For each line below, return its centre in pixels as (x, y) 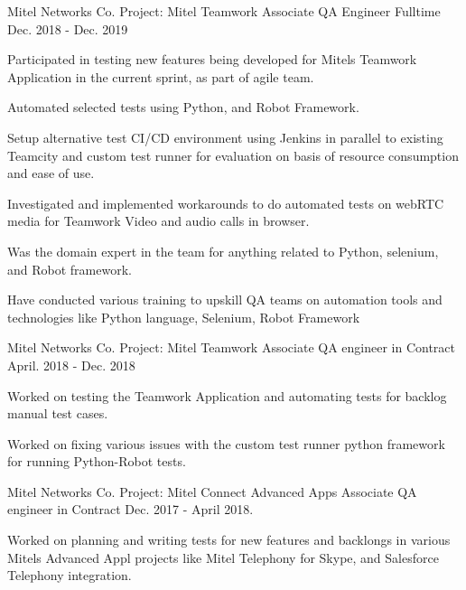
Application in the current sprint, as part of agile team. (161, 76)
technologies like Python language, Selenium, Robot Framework (184, 317)
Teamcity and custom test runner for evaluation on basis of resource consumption (233, 155)
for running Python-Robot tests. (97, 461)
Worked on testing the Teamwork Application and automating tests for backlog (227, 395)
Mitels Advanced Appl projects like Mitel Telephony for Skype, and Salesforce (223, 557)
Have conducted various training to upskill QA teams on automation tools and (225, 300)
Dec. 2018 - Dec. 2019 (68, 28)
